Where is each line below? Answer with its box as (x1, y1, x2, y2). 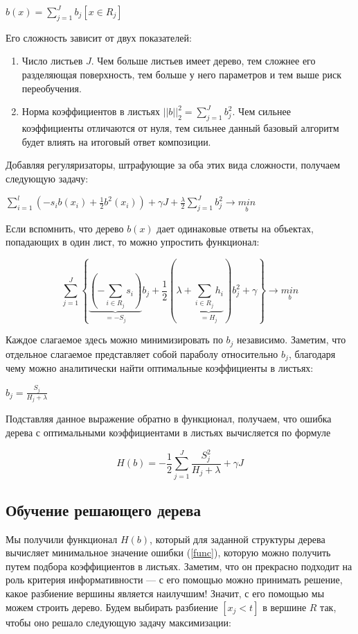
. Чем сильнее (232, 104, 291, 119)
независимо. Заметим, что (237, 332, 346, 347)
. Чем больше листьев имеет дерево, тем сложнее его (91, 53, 316, 68)
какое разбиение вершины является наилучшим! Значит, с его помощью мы (6, 586, 325, 601)
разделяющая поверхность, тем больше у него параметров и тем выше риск (21, 67, 341, 81)
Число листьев (21, 53, 83, 68)
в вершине (262, 599, 307, 614)
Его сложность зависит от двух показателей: (6, 30, 192, 44)
